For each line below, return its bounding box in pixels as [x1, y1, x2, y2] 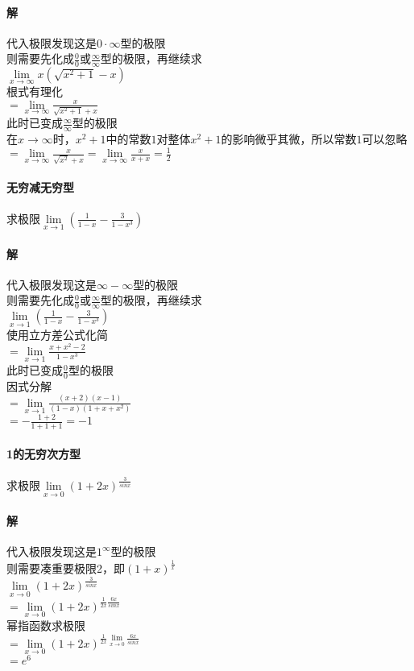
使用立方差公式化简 [6, 326, 108, 343]
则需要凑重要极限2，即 [6, 560, 125, 577]
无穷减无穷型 [6, 179, 74, 196]
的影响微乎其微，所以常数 [221, 130, 357, 147]
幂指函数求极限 [6, 616, 85, 633]
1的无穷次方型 [6, 445, 81, 462]
